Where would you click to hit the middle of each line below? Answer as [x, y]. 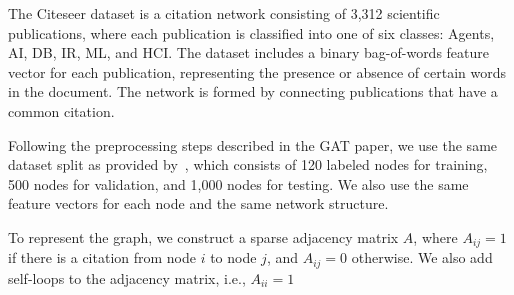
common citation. [61, 110]
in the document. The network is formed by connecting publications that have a [253, 91]
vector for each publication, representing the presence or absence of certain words [257, 71]
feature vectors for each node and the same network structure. [198, 203]
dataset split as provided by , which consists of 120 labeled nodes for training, [248, 164]
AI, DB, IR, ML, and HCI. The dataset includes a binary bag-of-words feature [249, 52]
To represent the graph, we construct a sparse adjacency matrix [203, 236]
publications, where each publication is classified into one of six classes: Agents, [251, 32]
